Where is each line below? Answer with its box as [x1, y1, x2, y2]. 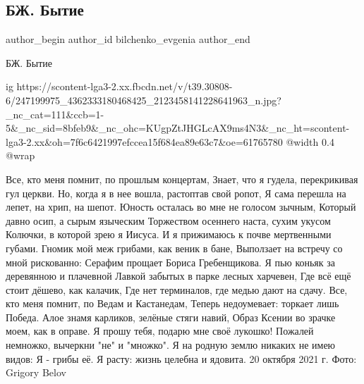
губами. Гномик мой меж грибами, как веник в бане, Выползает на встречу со [6, 240, 343, 255]
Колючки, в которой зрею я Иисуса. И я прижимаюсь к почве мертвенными [6, 227, 332, 242]
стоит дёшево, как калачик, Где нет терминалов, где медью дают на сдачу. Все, [6, 282, 348, 297]
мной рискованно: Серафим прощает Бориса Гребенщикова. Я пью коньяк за [6, 254, 336, 269]
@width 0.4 [286, 134, 334, 149]
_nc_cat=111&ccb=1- [6, 106, 104, 121]
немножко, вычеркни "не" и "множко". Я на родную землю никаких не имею [6, 337, 336, 352]
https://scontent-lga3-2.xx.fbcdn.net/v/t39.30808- [16, 79, 233, 94]
